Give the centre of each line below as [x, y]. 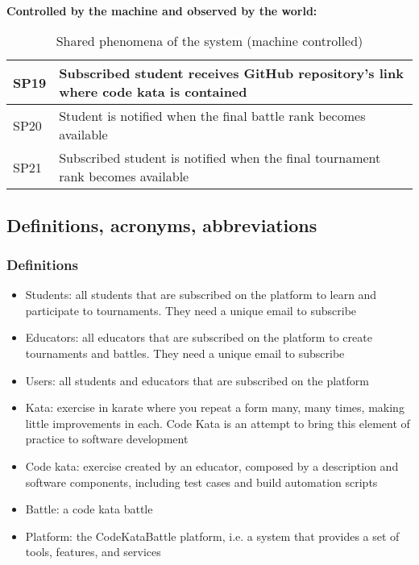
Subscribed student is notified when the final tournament [220, 158]
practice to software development [107, 439]
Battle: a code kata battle [89, 509]
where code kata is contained [153, 92]
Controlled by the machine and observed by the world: [162, 10]
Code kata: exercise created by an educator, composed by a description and [212, 465]
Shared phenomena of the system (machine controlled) [209, 41]
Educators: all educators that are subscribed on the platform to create [199, 337]
